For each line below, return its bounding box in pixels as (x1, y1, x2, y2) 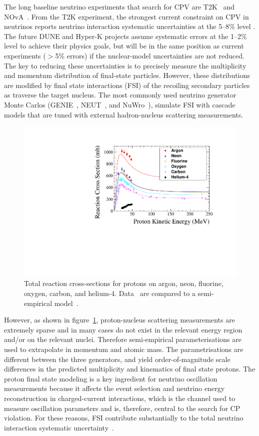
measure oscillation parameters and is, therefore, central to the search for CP (4, 402, 240, 413)
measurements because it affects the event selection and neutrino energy (4, 383, 225, 393)
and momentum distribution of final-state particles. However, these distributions (4, 70, 250, 80)
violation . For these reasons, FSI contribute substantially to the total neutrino (4, 412, 243, 423)
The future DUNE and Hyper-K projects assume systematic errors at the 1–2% (4, 30, 247, 41)
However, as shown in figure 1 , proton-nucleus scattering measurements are (4, 314, 235, 325)
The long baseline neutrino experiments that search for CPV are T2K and (4, 1, 235, 11)
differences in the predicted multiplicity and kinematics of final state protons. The (4, 363, 255, 374)
